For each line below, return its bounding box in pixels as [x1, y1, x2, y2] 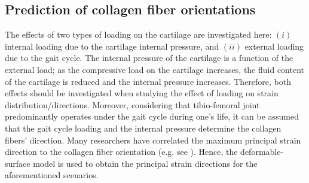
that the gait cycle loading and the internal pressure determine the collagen [5, 121, 282, 134]
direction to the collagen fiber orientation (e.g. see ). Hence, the [5, 145, 238, 158]
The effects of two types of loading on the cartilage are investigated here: [5, 28, 272, 41]
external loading [244, 39, 304, 52]
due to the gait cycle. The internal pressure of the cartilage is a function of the [5, 51, 293, 64]
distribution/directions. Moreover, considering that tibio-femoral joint [5, 98, 260, 111]
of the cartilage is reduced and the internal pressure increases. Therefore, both [5, 75, 292, 87]
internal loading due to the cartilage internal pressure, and [5, 39, 219, 52]
